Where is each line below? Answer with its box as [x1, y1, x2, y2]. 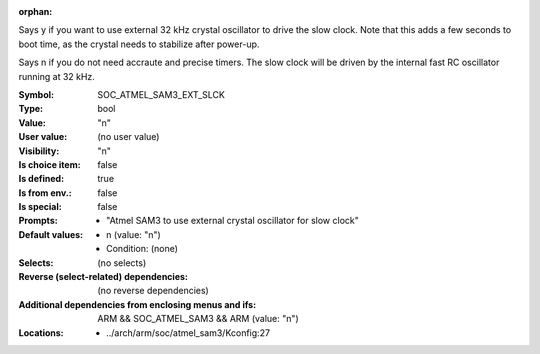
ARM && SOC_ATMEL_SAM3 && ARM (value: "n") [97, 313, 299, 325]
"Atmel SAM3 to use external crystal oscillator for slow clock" [106, 215, 359, 227]
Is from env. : [18, 186, 72, 199]
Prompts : [18, 215, 59, 227]
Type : [18, 103, 44, 115]
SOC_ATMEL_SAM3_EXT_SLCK [97, 88, 225, 100]
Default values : [18, 228, 84, 240]
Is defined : [18, 173, 65, 185]
